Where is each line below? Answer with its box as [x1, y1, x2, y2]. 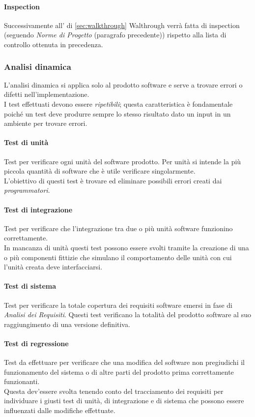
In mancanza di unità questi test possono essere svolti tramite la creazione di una [4, 242, 249, 252]
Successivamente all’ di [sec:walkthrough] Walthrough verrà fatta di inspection [4, 20, 240, 30]
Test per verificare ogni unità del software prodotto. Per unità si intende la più [4, 156, 241, 166]
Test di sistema [4, 281, 57, 291]
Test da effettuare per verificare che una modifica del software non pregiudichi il [4, 357, 245, 367]
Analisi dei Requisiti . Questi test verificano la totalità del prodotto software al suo [4, 309, 251, 320]
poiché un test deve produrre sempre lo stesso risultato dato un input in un [4, 108, 231, 119]
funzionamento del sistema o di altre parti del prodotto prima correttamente [4, 366, 234, 377]
